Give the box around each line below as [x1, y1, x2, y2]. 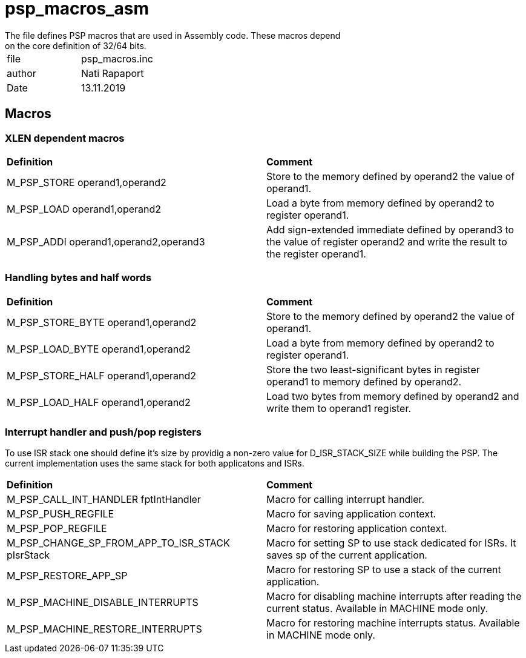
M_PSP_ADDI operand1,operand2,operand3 [7, 235, 205, 248]
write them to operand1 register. [266, 402, 412, 414]
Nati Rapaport [81, 67, 144, 79]
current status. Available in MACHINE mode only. [266, 602, 488, 615]
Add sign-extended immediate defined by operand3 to [266, 223, 514, 236]
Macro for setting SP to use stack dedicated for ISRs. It [266, 537, 516, 550]
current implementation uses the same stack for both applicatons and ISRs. [5, 458, 304, 469]
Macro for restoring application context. [266, 522, 447, 535]
